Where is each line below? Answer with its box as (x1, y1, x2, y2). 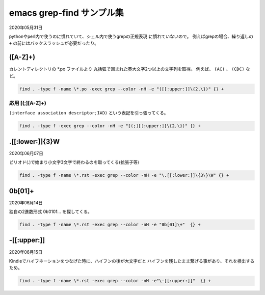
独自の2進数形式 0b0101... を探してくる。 (9, 209, 92, 215)
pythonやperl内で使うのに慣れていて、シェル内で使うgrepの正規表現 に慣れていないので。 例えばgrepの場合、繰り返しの (9, 33, 254, 39)
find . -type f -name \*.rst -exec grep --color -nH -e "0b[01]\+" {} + (19, 222, 201, 228)
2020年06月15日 (9, 249, 43, 255)
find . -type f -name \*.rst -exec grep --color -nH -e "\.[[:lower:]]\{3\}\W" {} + (19, 172, 229, 178)
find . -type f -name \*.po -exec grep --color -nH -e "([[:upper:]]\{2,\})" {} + (19, 86, 224, 92)
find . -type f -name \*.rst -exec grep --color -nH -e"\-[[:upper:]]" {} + (19, 278, 211, 284)
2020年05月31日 (9, 25, 43, 30)
